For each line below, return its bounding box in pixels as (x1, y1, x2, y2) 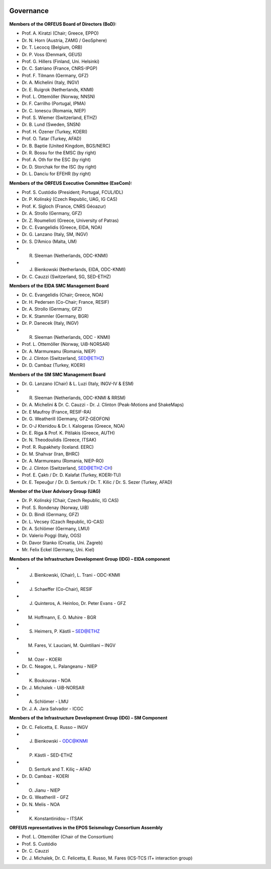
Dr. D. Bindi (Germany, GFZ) (22, 512, 79, 518)
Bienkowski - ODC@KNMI (34, 738, 88, 744)
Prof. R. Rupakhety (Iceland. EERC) (22, 444, 94, 450)
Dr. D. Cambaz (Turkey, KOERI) (22, 362, 85, 368)
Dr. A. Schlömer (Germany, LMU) (22, 525, 90, 532)
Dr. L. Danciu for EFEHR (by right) (22, 171, 91, 177)
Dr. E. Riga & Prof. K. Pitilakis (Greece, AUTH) (22, 430, 115, 436)
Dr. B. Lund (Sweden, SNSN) (22, 121, 81, 128)
